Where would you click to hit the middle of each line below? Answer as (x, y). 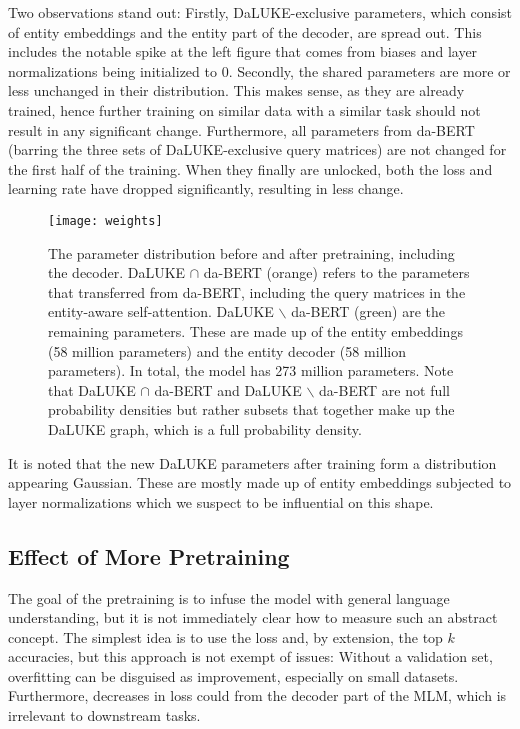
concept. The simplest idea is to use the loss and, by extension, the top (225, 636)
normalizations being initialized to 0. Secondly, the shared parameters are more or (259, 70)
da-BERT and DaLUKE (228, 389)
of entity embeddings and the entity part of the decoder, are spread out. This (245, 31)
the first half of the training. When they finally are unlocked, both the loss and (250, 168)
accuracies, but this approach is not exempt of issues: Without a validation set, (250, 656)
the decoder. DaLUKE (117, 272)
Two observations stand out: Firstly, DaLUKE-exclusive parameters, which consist (260, 12)
